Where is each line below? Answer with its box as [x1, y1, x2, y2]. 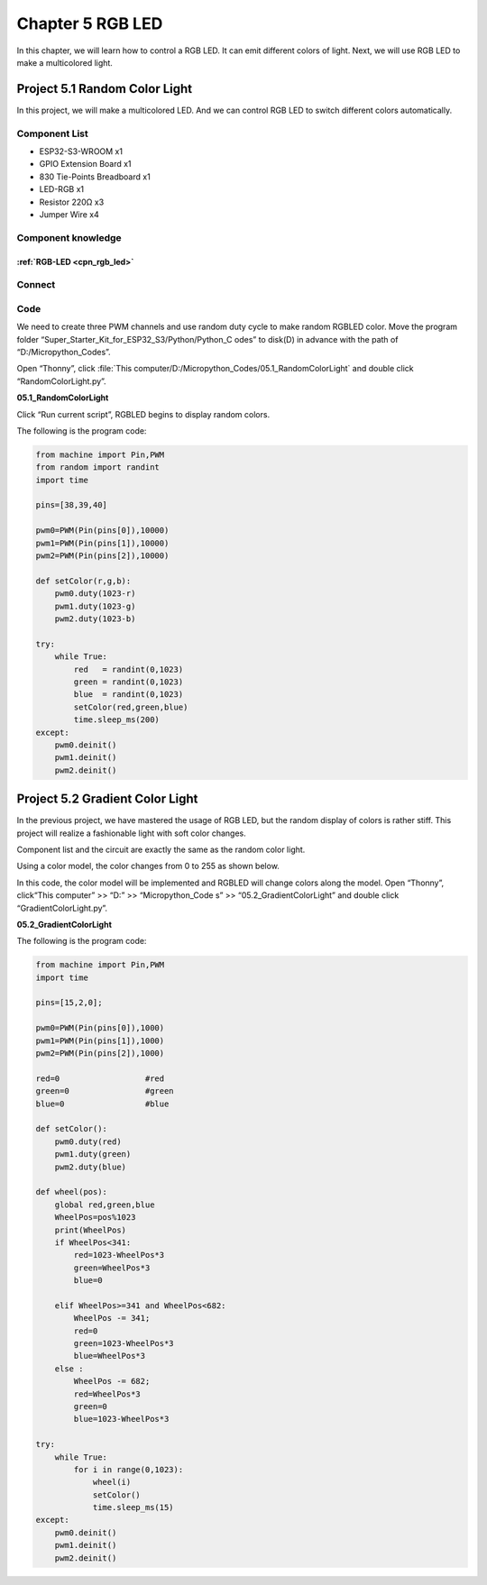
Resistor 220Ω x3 [39, 197, 105, 207]
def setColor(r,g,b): [35, 575, 132, 586]
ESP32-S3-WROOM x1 [39, 145, 124, 157]
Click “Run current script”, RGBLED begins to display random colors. [16, 408, 271, 419]
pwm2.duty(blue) [54, 1161, 126, 1172]
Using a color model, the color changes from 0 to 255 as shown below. [16, 861, 280, 872]
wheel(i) [92, 1477, 132, 1488]
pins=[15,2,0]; [35, 997, 103, 1008]
